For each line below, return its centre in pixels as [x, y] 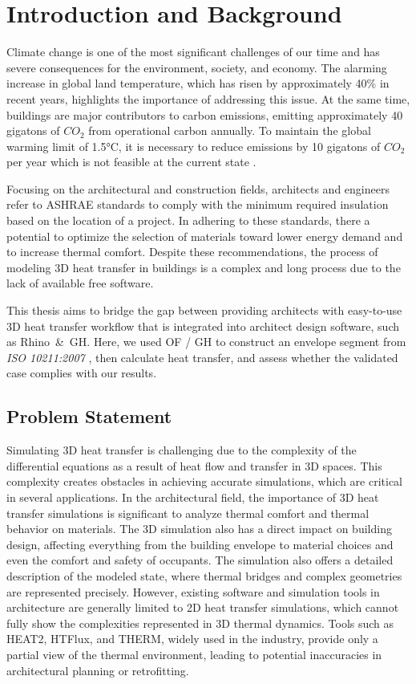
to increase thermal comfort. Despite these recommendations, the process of [192, 252]
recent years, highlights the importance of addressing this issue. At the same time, [208, 98]
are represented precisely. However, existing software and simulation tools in [193, 591]
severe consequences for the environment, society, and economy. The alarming [197, 67]
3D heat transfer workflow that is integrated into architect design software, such [203, 326]
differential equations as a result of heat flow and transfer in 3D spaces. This [194, 465]
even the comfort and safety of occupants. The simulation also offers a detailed [200, 560]
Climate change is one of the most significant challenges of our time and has [193, 52]
